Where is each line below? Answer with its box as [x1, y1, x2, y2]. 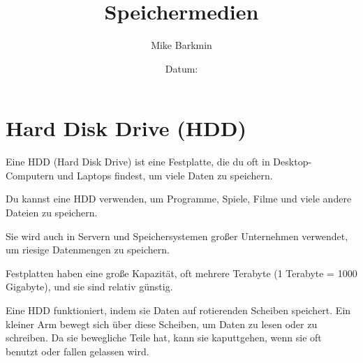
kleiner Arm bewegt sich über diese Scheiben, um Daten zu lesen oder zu [6, 316, 318, 331]
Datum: [165, 61, 198, 75]
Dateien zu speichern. [6, 205, 98, 220]
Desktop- [273, 154, 312, 169]
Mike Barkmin [151, 38, 212, 52]
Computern [6, 168, 54, 182]
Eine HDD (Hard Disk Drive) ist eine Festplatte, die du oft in [6, 154, 270, 169]
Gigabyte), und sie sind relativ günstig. [6, 279, 173, 294]
